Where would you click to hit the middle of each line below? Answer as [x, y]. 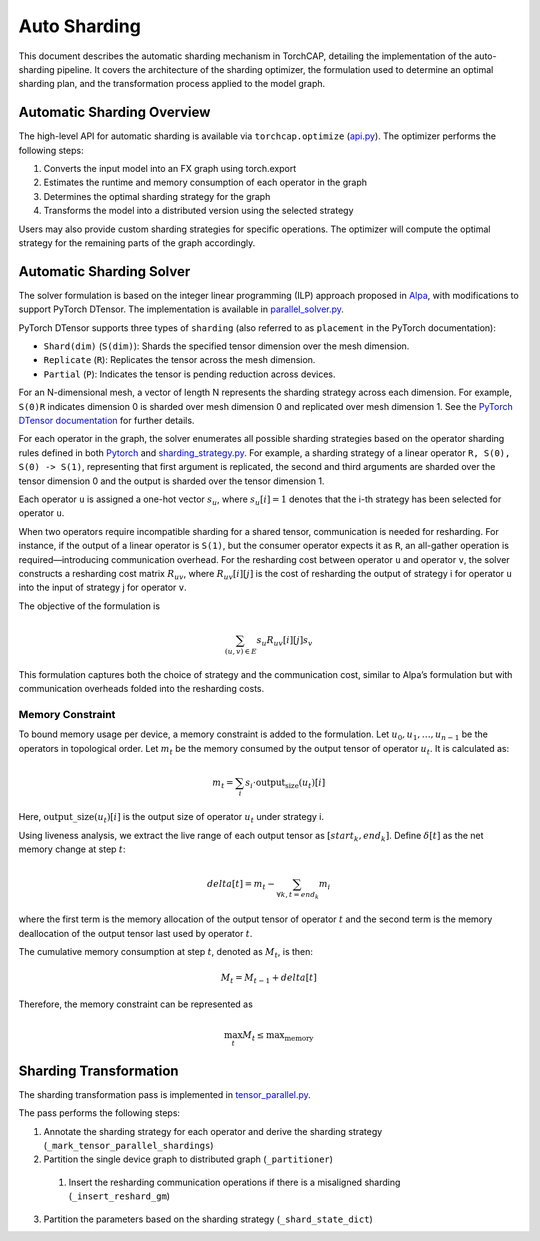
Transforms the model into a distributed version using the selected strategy [198, 211]
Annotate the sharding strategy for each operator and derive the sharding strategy [213, 1131]
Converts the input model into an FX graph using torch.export [170, 169]
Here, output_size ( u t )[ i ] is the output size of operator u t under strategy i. [171, 818]
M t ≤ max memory [278, 1036]
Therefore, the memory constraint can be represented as [136, 1004]
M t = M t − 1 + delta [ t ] [268, 979]
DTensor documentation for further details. [106, 420]
